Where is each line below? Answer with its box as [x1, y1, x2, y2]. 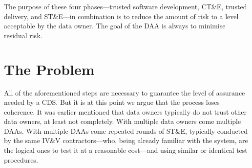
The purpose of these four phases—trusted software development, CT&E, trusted [4, 1, 247, 11]
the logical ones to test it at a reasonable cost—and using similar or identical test [4, 145, 248, 155]
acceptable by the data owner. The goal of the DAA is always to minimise [4, 21, 226, 31]
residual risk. [4, 30, 42, 40]
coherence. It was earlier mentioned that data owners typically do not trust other [4, 106, 247, 117]
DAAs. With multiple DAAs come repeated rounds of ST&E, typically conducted [4, 125, 248, 136]
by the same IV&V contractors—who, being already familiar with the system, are [4, 135, 248, 145]
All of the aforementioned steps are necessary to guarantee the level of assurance [4, 87, 245, 97]
